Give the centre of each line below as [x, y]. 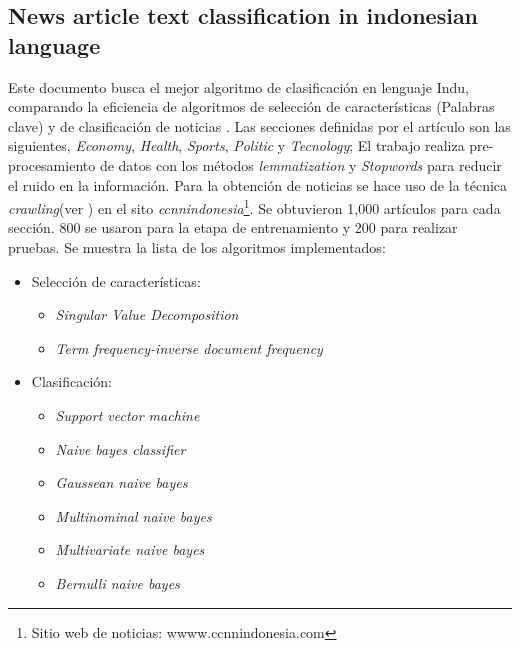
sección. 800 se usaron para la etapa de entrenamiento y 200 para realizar [233, 227]
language [54, 44]
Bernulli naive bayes [117, 582]
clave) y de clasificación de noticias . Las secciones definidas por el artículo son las [259, 125]
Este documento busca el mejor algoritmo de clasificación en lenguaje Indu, [238, 86]
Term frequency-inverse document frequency [189, 347]
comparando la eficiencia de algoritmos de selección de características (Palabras [251, 106]
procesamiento [52, 164]
